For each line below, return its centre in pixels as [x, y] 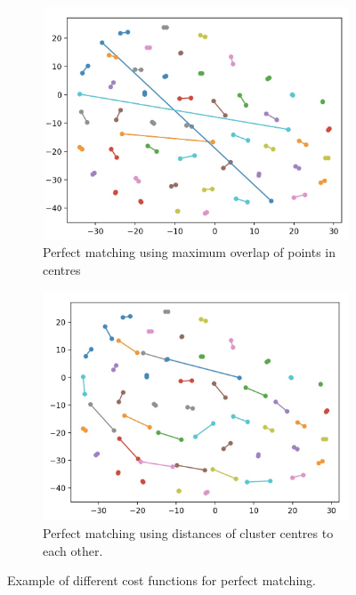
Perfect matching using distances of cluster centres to [188, 533]
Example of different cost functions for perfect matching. [162, 580]
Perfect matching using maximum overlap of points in [190, 252]
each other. [73, 550]
